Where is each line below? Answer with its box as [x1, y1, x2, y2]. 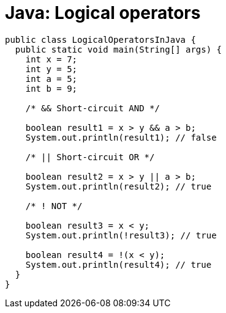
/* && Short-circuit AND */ [25, 103, 160, 113]
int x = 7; [25, 54, 78, 64]
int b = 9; [25, 83, 78, 94]
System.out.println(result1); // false [25, 132, 217, 142]
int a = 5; [25, 73, 78, 84]
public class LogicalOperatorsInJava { [5, 34, 196, 45]
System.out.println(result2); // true [25, 181, 212, 191]
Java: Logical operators [5, 2, 201, 23]
